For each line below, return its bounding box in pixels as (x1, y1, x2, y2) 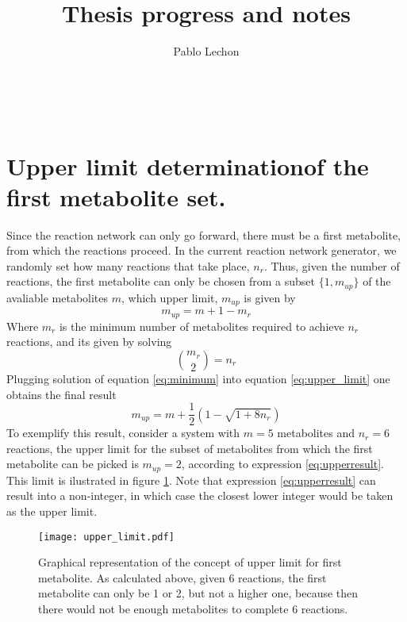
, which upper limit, (121, 289, 218, 305)
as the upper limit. (6, 503, 98, 520)
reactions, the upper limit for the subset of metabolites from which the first (6, 440, 373, 456)
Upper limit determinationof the (6, 149, 369, 182)
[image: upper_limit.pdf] (38, 531, 175, 543)
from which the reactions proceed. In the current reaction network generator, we (6, 242, 397, 259)
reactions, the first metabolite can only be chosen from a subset (6, 273, 315, 290)
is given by (244, 289, 296, 305)
